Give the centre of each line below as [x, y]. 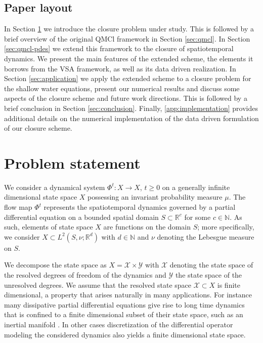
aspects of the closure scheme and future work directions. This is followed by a [126, 98]
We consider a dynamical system [55, 187]
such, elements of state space [49, 227]
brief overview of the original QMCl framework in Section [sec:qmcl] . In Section [127, 38]
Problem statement [72, 162]
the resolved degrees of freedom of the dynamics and [85, 275]
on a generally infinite [196, 187]
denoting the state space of [211, 265]
